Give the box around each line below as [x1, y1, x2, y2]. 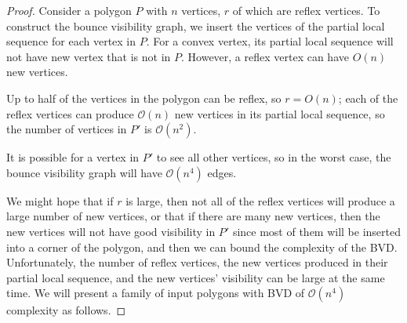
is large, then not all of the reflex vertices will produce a [125, 192, 395, 209]
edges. [207, 164, 237, 180]
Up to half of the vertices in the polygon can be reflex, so [6, 89, 282, 106]
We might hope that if [6, 192, 114, 209]
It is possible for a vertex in [6, 149, 140, 165]
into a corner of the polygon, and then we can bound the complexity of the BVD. [6, 238, 398, 255]
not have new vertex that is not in [6, 48, 171, 64]
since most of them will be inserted [232, 223, 402, 239]
